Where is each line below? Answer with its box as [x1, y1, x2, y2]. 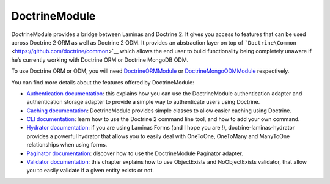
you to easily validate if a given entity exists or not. [26, 167, 154, 174]
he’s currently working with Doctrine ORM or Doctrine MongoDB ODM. [11, 56, 189, 64]
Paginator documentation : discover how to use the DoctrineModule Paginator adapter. [26, 150, 244, 157]
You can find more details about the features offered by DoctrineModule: [11, 78, 195, 86]
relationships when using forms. [26, 141, 108, 149]
